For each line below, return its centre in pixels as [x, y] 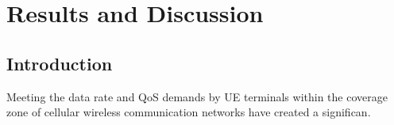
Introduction [60, 63]
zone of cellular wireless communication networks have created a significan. [189, 112]
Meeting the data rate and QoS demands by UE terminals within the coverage [197, 96]
